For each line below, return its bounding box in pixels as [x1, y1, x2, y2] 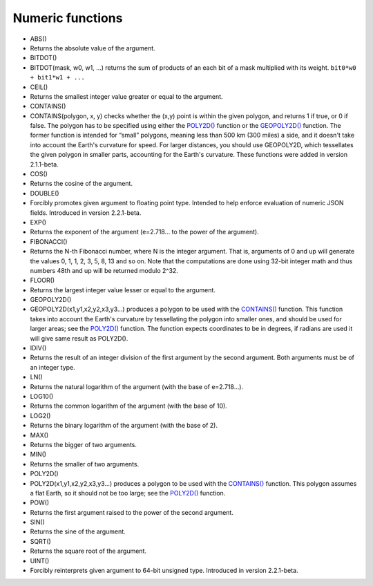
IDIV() [30, 344, 47, 352]
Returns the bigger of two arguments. [30, 440, 137, 448]
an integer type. [30, 363, 75, 371]
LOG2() [30, 411, 51, 419]
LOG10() [30, 393, 54, 400]
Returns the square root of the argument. [30, 547, 147, 556]
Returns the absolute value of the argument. [30, 44, 155, 52]
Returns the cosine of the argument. [30, 180, 133, 188]
